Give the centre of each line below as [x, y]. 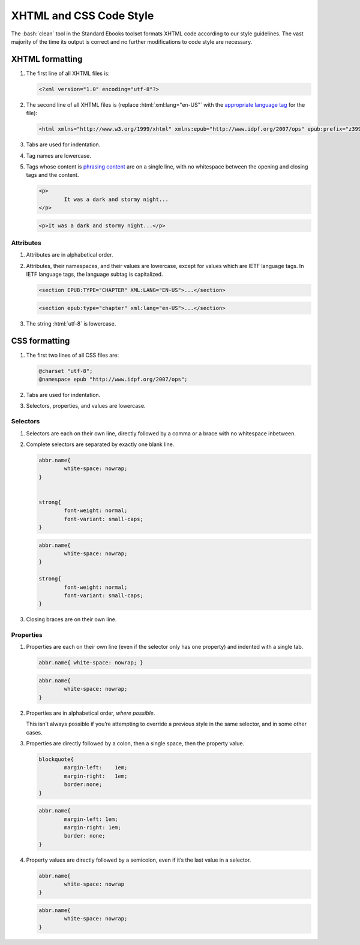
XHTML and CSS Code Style [82, 16]
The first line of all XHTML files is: [68, 73]
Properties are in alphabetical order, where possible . [91, 713]
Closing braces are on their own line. [71, 619]
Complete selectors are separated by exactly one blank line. [100, 444]
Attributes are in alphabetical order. [70, 255]
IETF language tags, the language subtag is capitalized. [94, 274]
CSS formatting [40, 341]
